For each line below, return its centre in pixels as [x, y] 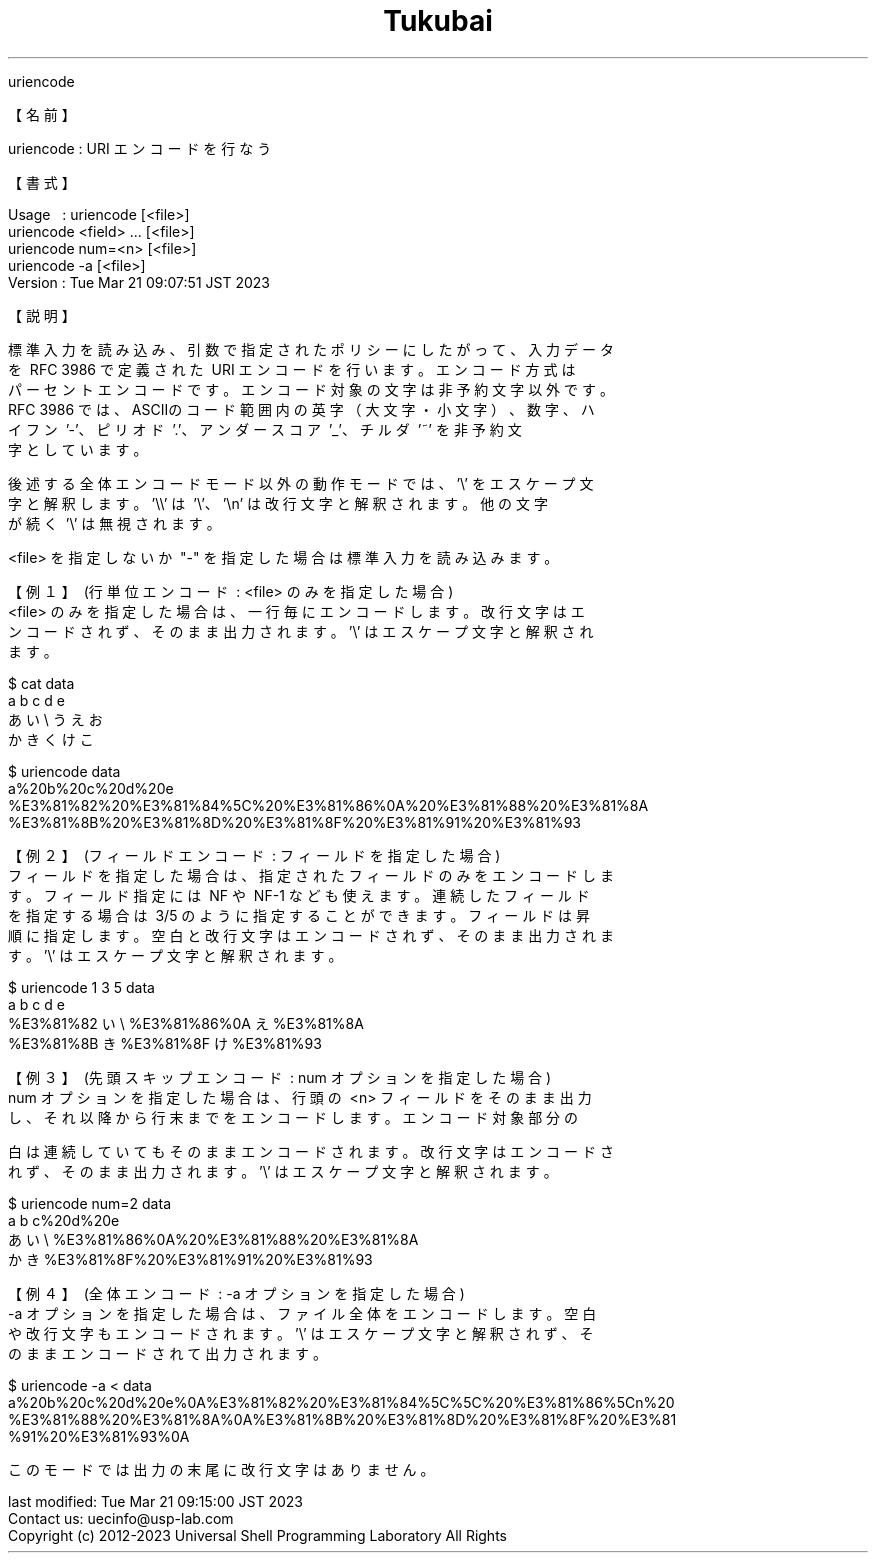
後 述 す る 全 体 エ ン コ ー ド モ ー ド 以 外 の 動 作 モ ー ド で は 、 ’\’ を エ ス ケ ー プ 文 [301, 483]
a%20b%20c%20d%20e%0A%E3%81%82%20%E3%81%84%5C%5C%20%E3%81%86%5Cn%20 [341, 1402]
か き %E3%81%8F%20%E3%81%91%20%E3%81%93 [190, 1259]
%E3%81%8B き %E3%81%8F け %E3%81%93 [165, 1043]
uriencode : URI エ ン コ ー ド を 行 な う [140, 148]
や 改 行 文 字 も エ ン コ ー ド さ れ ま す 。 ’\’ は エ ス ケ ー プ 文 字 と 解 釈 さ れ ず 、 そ [301, 1333]
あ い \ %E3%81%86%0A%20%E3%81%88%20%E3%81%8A [213, 1239]
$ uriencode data [64, 771]
